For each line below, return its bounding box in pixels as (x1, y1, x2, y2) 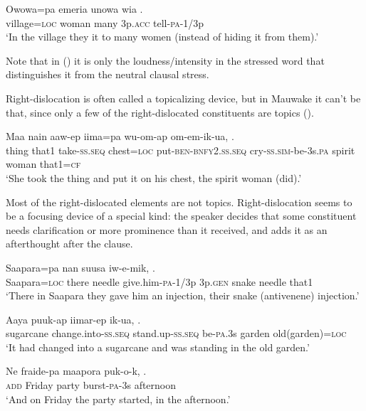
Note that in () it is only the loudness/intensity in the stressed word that (6, 53, 325, 68)
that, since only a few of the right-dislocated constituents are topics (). (6, 105, 314, 119)
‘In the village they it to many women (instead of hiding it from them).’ (6, 29, 319, 44)
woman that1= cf (6, 156, 81, 171)
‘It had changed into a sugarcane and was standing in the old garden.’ (6, 339, 310, 354)
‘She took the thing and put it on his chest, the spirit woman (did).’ (6, 170, 302, 185)
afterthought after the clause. (6, 236, 133, 251)
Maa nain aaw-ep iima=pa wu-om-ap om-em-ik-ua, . (6, 129, 234, 144)
